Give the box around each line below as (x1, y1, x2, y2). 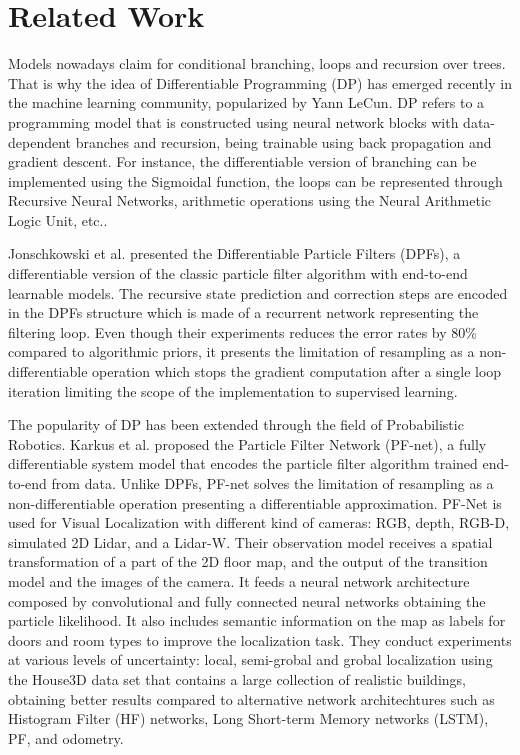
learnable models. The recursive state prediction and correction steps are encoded (8, 282, 508, 303)
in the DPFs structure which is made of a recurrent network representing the (8, 302, 479, 323)
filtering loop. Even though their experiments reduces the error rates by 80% (8, 321, 477, 342)
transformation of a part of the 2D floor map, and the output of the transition (8, 551, 488, 572)
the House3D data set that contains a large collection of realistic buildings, (8, 668, 466, 689)
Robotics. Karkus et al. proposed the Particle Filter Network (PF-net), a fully (8, 433, 487, 454)
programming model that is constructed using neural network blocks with (8, 111, 459, 132)
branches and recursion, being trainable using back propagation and (75, 131, 492, 152)
